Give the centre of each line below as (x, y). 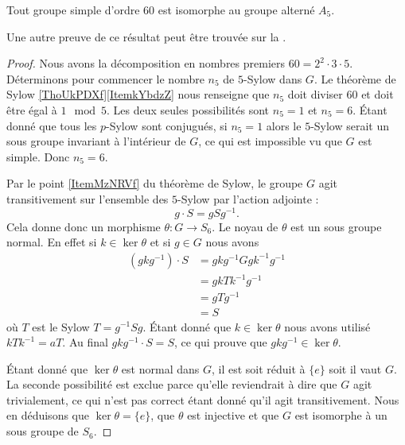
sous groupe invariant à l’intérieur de (96, 141)
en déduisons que (48, 415)
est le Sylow (61, 326)
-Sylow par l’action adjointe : (248, 198)
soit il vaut (355, 368)
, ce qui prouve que (220, 342)
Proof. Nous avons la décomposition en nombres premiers (146, 63)
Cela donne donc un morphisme (84, 226)
